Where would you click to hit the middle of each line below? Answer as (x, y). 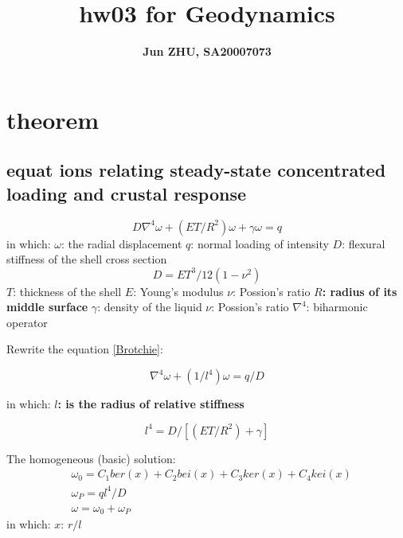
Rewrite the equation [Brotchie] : (85, 349)
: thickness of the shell (67, 291)
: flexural (364, 243)
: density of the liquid (150, 307)
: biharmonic (337, 307)
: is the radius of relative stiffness (151, 404)
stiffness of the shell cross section (87, 259)
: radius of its (360, 291)
